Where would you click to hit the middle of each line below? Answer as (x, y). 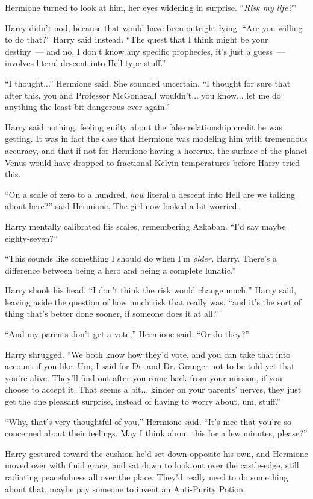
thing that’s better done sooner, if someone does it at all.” (112, 314)
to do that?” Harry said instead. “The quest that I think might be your (137, 39)
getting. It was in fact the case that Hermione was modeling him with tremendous (156, 139)
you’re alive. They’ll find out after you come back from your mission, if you (144, 377)
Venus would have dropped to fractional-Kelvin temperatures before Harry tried (153, 162)
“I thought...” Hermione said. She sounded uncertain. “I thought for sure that (148, 83)
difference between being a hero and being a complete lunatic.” (120, 270)
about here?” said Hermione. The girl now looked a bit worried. (122, 206)
